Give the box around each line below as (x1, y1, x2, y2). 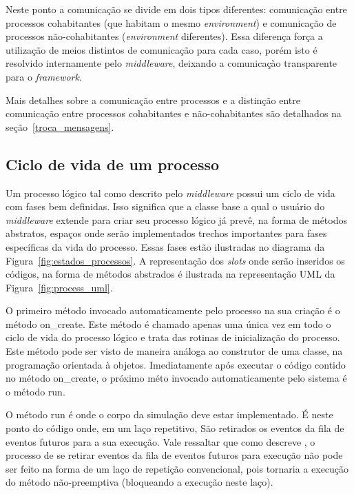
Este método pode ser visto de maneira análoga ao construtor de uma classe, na (6, 344, 343, 358)
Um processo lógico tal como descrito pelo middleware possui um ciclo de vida (6, 185, 335, 200)
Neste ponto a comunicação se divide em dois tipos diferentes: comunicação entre (6, 2, 347, 16)
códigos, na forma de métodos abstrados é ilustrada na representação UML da (6, 267, 335, 281)
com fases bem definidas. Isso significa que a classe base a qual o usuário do (6, 199, 325, 214)
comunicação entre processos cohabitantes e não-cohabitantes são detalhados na (6, 106, 342, 121)
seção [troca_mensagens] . (6, 119, 114, 134)
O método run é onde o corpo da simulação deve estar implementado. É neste (6, 407, 333, 422)
